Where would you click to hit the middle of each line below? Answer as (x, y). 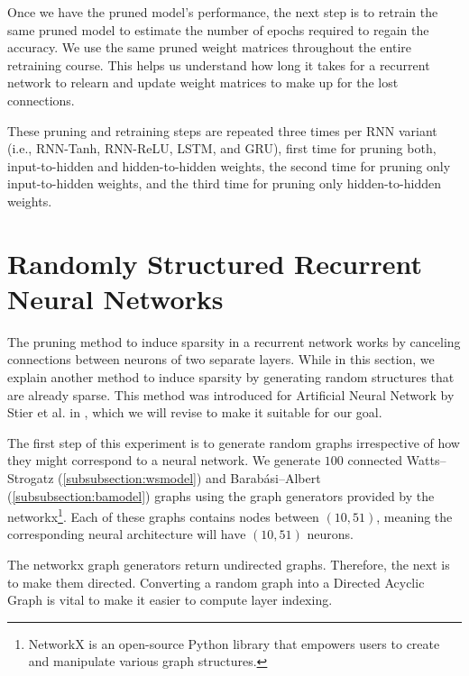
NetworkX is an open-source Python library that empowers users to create (234, 643)
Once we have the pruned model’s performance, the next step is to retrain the (223, 12)
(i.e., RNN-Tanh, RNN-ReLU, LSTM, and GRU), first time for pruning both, (222, 148)
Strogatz (31, 478)
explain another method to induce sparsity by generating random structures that (231, 377)
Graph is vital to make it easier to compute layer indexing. (170, 600)
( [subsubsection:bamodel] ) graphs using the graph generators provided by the (221, 495)
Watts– (426, 460)
